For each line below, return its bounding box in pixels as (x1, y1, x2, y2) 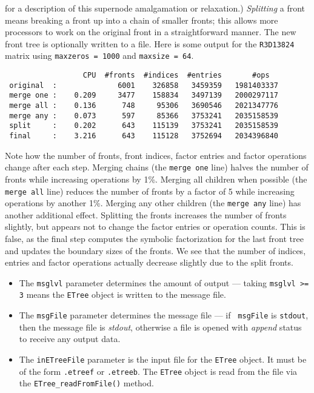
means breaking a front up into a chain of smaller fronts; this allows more (5, 13, 278, 26)
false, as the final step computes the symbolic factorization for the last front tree (5, 232, 304, 245)
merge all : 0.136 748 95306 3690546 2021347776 (9, 101, 279, 110)
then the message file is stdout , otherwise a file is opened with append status (19, 320, 302, 333)
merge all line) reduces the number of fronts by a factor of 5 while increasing (5, 184, 295, 197)
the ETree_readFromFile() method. (19, 377, 154, 389)
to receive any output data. (19, 332, 121, 345)
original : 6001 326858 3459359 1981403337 (9, 81, 279, 90)
